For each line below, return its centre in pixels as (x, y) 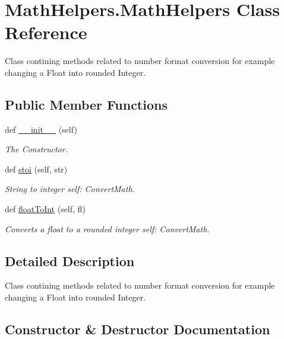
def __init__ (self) (41, 129)
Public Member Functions (86, 104)
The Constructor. (36, 149)
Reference (46, 32)
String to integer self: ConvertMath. (70, 189)
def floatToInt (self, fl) (45, 209)
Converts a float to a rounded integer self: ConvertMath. (107, 228)
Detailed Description (70, 260)
